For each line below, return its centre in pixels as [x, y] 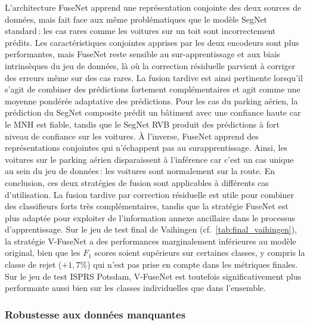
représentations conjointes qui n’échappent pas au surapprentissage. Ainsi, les [146, 148]
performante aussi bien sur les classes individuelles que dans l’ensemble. [135, 288]
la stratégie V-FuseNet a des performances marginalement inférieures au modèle [151, 241]
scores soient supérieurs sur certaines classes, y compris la [200, 253]
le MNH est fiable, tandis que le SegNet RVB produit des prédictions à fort [142, 124]
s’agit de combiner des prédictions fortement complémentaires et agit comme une [153, 89]
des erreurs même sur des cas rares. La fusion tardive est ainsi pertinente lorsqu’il [154, 77]
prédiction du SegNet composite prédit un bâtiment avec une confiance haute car [153, 112]
